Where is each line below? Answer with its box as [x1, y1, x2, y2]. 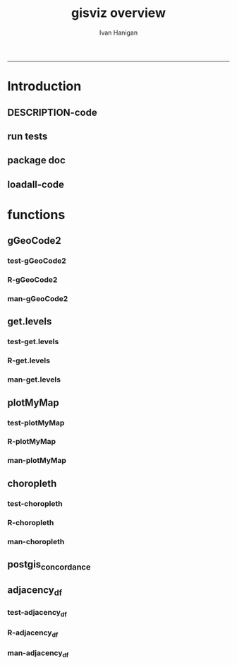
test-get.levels [7, 337, 59, 347]
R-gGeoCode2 [7, 275, 58, 285]
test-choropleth [7, 498, 63, 508]
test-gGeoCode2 [7, 256, 66, 266]
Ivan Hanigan [99, 28, 138, 37]
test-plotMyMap [7, 418, 65, 428]
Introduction [7, 78, 82, 95]
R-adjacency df [7, 628, 59, 639]
